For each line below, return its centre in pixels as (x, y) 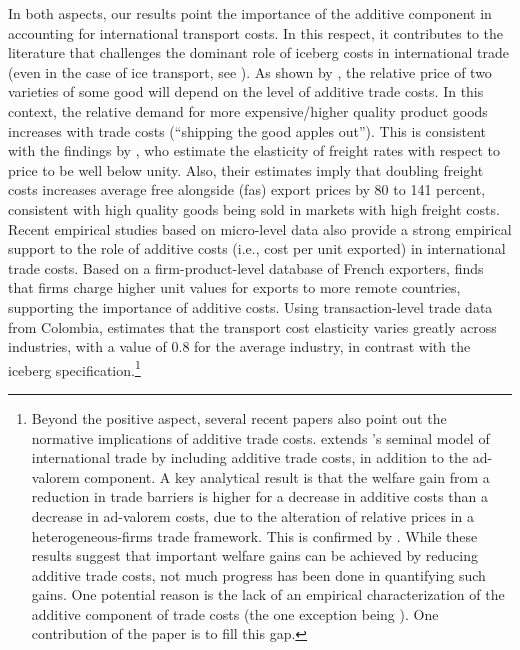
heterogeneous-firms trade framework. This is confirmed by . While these (254, 535)
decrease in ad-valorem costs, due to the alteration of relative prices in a (253, 515)
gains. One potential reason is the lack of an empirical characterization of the (268, 594)
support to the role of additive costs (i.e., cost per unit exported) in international (257, 248)
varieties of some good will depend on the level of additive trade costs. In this (246, 91)
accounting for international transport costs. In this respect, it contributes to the (255, 32)
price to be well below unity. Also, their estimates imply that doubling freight (246, 169)
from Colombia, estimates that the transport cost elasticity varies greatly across (252, 326)
